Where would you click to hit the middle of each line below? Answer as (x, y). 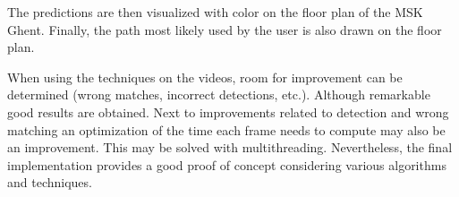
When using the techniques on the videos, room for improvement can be (205, 77)
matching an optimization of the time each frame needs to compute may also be (226, 129)
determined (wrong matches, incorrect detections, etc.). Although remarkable (219, 94)
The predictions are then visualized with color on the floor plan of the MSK (215, 12)
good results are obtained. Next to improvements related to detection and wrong (228, 111)
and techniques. (50, 182)
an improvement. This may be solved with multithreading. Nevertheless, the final (230, 147)
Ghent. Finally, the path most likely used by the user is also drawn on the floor (225, 29)
